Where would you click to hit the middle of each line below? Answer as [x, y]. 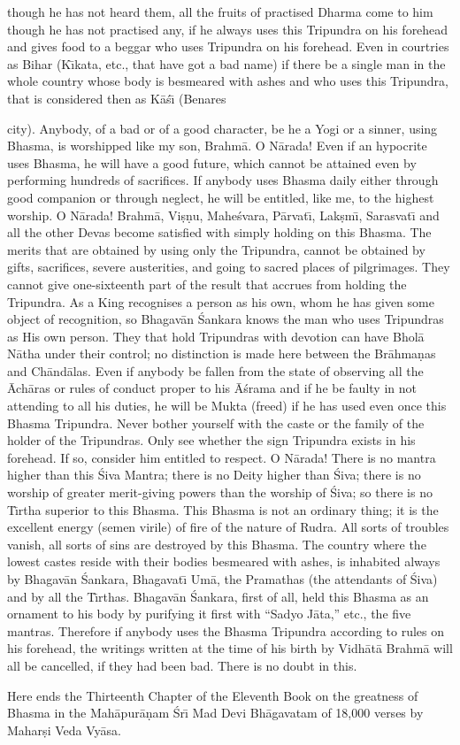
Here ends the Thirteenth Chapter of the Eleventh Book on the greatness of [213, 695]
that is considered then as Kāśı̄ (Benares [117, 98]
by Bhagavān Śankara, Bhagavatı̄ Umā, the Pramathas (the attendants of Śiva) [222, 579]
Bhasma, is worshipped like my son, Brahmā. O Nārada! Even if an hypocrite [217, 146]
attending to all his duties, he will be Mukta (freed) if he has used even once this [227, 406]
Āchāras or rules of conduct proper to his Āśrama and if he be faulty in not [212, 388]
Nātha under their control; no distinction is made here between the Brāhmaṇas [222, 353]
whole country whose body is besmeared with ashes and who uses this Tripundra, [228, 81]
